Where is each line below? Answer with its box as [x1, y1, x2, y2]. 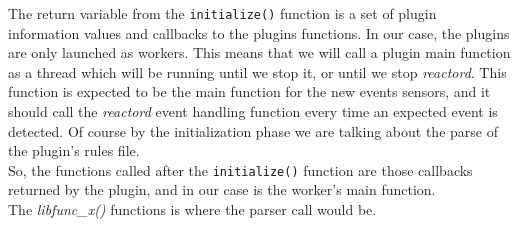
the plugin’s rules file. [8, 140, 140, 161]
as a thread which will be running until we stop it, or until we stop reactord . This [8, 61, 507, 82]
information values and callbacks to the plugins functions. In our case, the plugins [8, 22, 510, 43]
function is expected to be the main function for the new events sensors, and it [8, 81, 491, 102]
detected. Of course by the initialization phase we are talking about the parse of [8, 120, 498, 141]
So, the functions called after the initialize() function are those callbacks [8, 159, 473, 180]
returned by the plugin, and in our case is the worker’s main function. [8, 179, 436, 200]
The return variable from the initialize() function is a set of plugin [8, 3, 437, 23]
